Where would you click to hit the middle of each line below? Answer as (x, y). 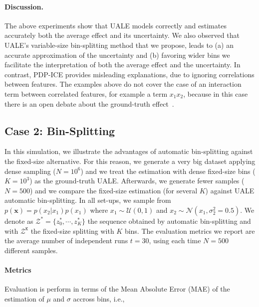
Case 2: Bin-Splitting (60, 130)
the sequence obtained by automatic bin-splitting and (169, 221)
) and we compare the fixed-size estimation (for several (114, 190)
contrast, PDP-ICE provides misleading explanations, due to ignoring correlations (129, 74)
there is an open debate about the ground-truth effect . (89, 103)
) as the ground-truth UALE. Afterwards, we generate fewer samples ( (137, 181)
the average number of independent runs (66, 240)
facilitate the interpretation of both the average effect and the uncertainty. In (123, 65)
